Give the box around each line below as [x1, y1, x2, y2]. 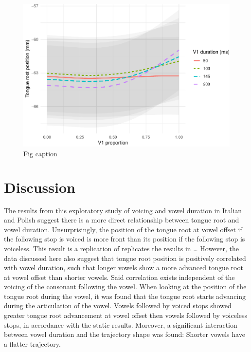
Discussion [4, 177, 75, 197]
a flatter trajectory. [4, 338, 61, 349]
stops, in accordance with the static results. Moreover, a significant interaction [4, 319, 237, 330]
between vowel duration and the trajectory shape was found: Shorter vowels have [4, 329, 245, 339]
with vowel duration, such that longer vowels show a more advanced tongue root [4, 262, 243, 273]
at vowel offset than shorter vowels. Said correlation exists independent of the [4, 272, 235, 282]
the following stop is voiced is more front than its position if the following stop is [4, 234, 245, 244]
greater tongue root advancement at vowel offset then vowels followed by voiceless [4, 310, 248, 320]
